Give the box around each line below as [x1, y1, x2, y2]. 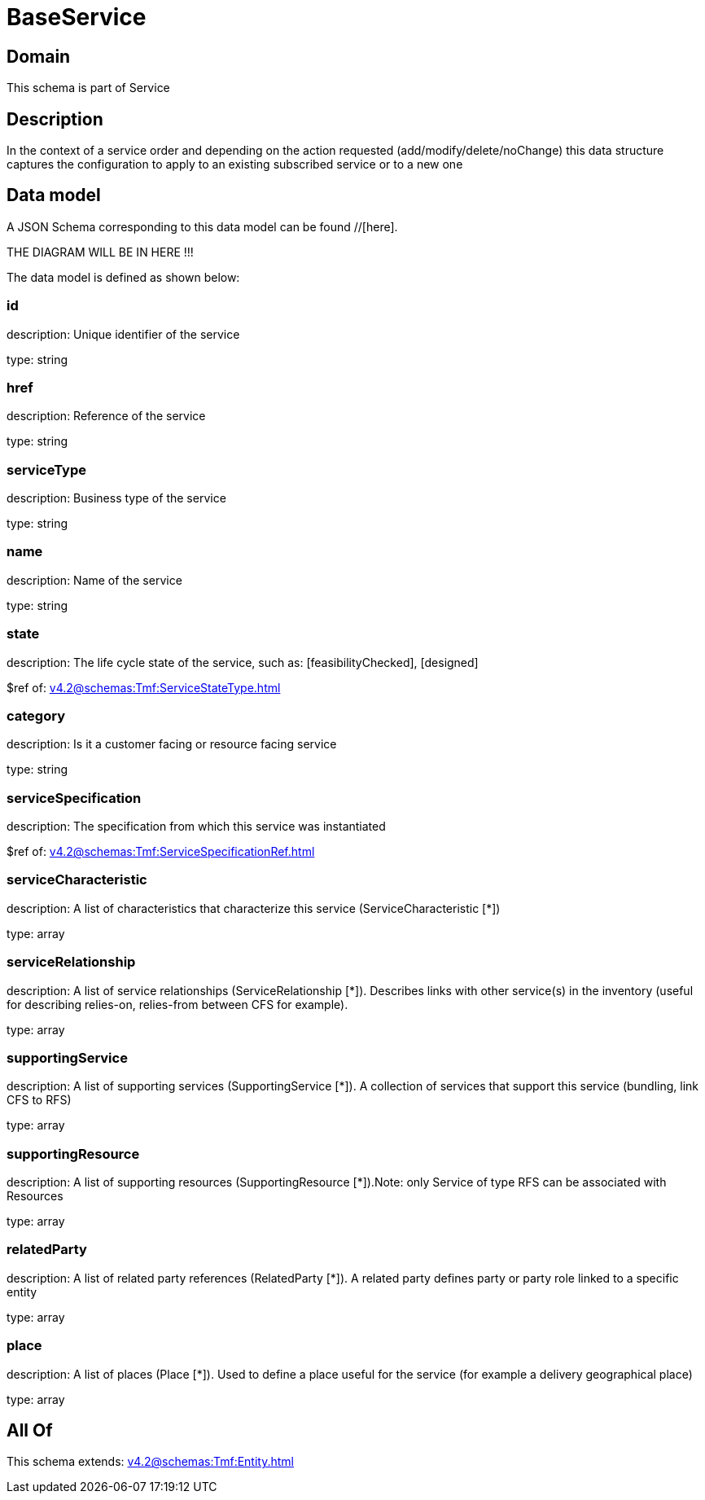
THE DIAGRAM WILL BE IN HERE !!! [7, 244, 194, 259]
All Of [7, 1420, 53, 1441]
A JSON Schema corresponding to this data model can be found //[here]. [7, 219, 398, 234]
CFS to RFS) [7, 1093, 72, 1107]
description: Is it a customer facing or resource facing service [7, 737, 337, 752]
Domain [7, 46, 71, 67]
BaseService [7, 3, 147, 31]
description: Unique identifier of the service [7, 327, 240, 341]
